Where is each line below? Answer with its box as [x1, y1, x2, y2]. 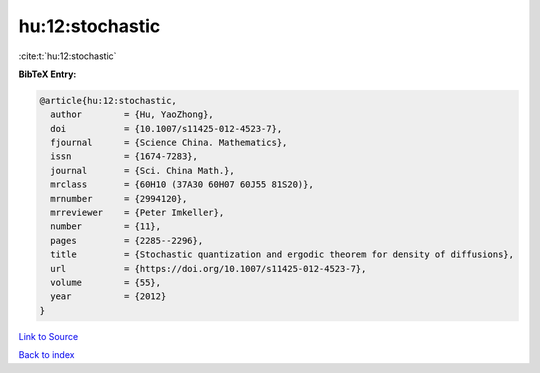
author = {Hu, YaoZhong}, [50, 109, 214, 120]
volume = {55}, [50, 277, 162, 288]
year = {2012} [50, 291, 167, 302]
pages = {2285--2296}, [50, 235, 204, 246]
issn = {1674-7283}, [50, 151, 199, 162]
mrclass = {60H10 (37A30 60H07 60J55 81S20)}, [50, 179, 314, 190]
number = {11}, [50, 221, 162, 232]
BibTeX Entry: [18, 68, 77, 80]
